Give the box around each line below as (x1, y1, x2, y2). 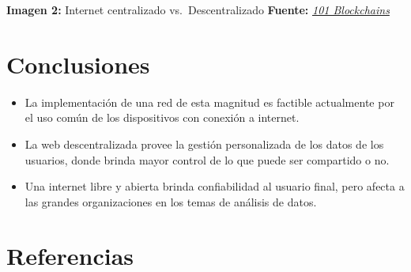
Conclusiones (6, 47, 150, 80)
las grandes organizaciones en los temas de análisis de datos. (25, 193, 317, 210)
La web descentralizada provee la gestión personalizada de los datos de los (25, 135, 384, 152)
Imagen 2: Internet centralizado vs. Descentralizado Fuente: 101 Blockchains (6, 2, 390, 17)
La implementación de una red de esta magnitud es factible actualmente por (25, 93, 394, 110)
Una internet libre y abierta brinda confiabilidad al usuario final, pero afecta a (25, 178, 405, 195)
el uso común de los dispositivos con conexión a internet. (25, 109, 300, 126)
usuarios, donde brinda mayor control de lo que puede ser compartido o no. (25, 151, 390, 168)
